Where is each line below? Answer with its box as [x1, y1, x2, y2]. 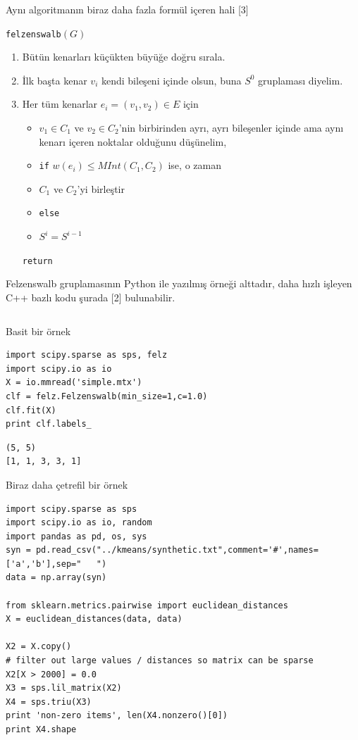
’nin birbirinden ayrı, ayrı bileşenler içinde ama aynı [118, 120, 344, 135]
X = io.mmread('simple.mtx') [6, 377, 142, 388]
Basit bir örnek [6, 323, 71, 338]
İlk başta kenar [22, 73, 87, 87]
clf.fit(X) [6, 405, 56, 415]
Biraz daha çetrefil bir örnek [6, 477, 128, 491]
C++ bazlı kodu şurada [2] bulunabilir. [6, 289, 175, 304]
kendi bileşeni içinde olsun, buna [101, 73, 242, 87]
